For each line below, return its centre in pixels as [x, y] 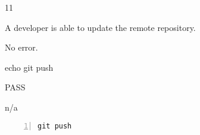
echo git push [29, 67]
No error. [21, 47]
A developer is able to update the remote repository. [100, 27]
